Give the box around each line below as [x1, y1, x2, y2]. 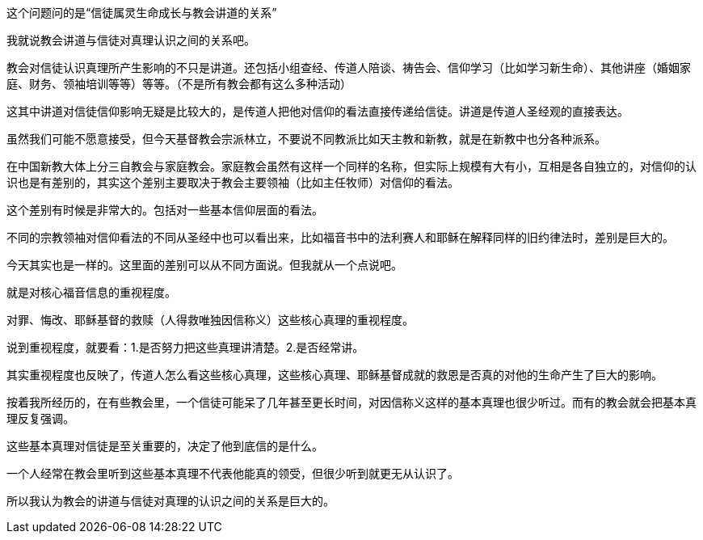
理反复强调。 [6, 411, 74, 425]
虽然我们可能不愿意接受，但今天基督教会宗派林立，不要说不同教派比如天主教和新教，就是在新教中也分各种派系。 [6, 132, 606, 146]
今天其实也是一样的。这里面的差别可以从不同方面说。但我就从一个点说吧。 [6, 258, 402, 272]
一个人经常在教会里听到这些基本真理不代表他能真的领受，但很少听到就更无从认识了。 [6, 466, 459, 480]
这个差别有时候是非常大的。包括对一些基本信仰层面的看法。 [6, 203, 323, 217]
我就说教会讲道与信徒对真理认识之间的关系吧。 [6, 33, 255, 47]
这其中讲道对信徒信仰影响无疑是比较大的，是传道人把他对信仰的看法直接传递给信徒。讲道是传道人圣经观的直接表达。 [6, 104, 629, 118]
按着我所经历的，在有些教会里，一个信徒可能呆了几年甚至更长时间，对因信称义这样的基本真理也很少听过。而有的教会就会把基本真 [6, 395, 697, 409]
